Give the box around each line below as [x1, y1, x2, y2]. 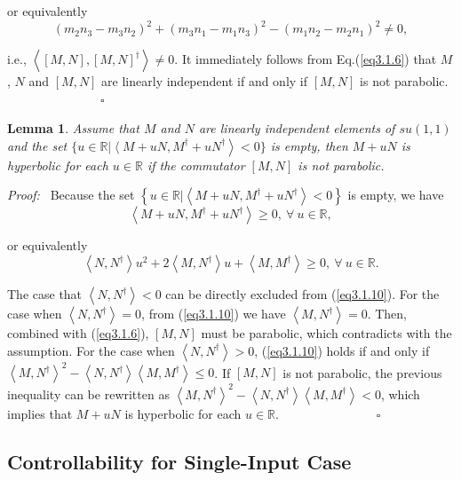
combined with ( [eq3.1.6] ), [7, 324, 149, 342]
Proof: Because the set [7, 185, 135, 204]
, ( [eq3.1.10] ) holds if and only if [254, 341, 430, 359]
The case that [7, 285, 83, 303]
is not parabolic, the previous [282, 363, 442, 382]
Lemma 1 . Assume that [7, 119, 139, 138]
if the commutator [147, 155, 245, 174]
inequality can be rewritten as [7, 384, 170, 403]
